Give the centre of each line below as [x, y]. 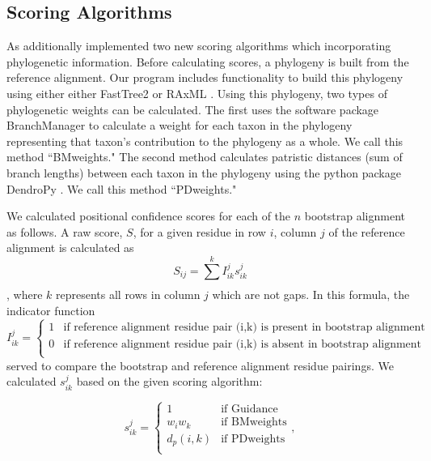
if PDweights [253, 439]
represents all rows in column [128, 295]
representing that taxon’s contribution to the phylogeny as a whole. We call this [205, 141]
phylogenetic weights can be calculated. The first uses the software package [193, 109]
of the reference [367, 231]
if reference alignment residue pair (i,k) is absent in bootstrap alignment [243, 344]
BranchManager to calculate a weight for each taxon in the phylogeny [180, 125]
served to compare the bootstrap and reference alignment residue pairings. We [200, 365]
